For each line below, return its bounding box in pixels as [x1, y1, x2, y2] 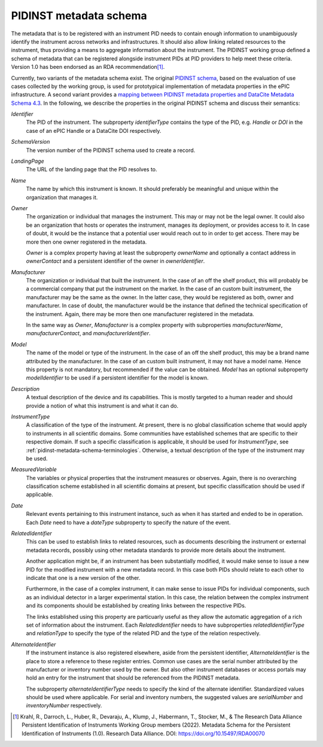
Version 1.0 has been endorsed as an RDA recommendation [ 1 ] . [11, 63, 165, 71]
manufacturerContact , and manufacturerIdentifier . [26, 330, 151, 337]
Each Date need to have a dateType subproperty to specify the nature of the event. [26, 518, 231, 526]
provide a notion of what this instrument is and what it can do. [26, 402, 179, 409]
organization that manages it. [26, 193, 98, 201]
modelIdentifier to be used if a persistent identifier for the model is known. [26, 374, 209, 381]
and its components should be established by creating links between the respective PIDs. [26, 602, 246, 609]
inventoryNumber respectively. [26, 702, 102, 709]
